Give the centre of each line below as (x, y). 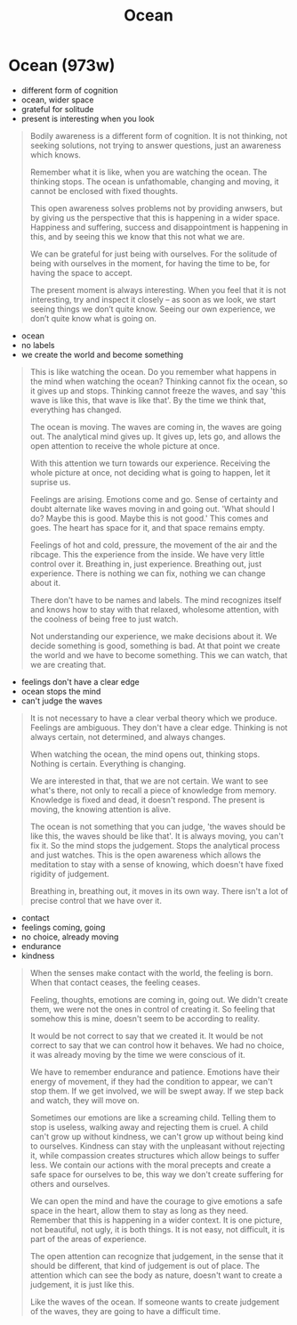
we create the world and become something (102, 354)
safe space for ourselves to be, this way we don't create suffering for (157, 1174)
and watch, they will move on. (84, 1100)
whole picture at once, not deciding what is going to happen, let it (150, 472)
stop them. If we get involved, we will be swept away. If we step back (157, 1091)
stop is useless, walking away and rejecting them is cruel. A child (149, 1126)
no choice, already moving (70, 937)
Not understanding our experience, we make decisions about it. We (153, 636)
